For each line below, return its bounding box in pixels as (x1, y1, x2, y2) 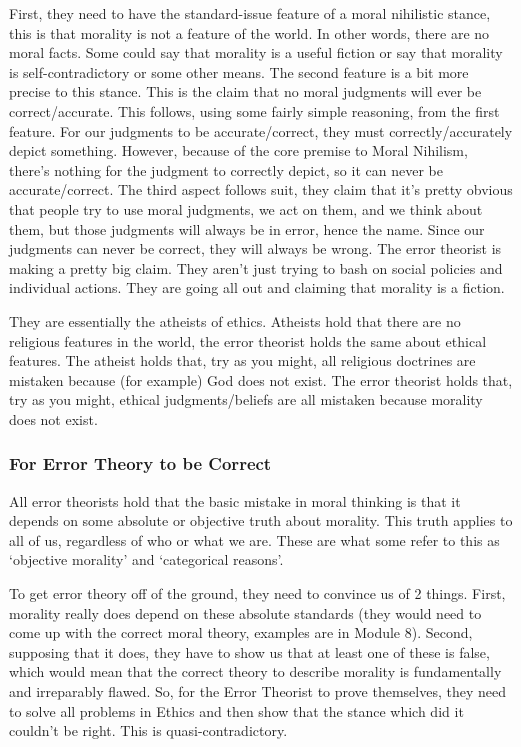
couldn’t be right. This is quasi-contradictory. (9, 720, 288, 741)
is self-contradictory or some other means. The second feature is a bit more (9, 61, 469, 82)
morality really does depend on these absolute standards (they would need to (9, 602, 482, 623)
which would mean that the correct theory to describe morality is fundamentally (9, 661, 502, 682)
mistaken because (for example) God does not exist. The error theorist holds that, (9, 369, 513, 390)
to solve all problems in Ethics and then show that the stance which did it (9, 700, 464, 721)
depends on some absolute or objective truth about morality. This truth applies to (9, 510, 513, 531)
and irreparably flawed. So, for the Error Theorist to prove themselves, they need (9, 681, 507, 702)
